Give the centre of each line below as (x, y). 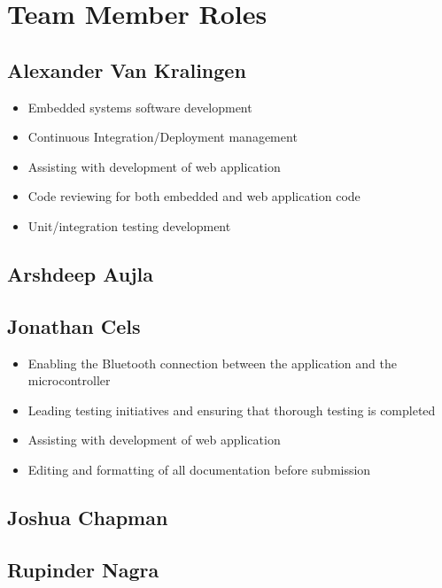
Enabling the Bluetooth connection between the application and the (212, 363)
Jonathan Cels (74, 325)
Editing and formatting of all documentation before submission (199, 469)
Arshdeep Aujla (80, 273)
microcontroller (69, 380)
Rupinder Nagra (83, 569)
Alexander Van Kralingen (127, 70)
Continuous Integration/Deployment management (163, 137)
